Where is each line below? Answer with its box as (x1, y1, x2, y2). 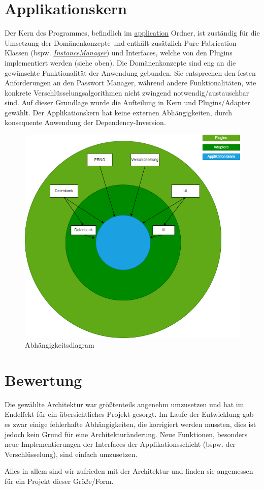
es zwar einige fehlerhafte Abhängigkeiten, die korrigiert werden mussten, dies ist (5, 419, 256, 430)
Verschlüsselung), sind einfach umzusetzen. (5, 448, 138, 459)
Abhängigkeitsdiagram (25, 340, 94, 350)
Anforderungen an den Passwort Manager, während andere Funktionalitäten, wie (5, 77, 256, 88)
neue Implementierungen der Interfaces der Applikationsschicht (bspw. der (5, 439, 236, 449)
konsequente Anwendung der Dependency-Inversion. (5, 117, 166, 128)
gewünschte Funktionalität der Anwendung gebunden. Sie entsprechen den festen (5, 67, 256, 78)
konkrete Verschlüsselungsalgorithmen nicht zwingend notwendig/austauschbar (5, 87, 249, 98)
